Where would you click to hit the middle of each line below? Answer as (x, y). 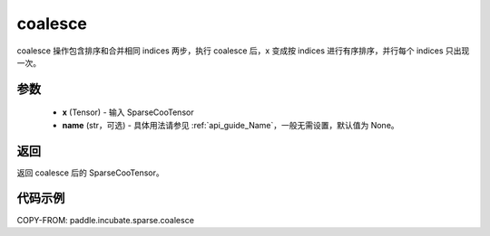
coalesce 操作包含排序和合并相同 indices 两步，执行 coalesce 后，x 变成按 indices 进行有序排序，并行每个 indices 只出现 (243, 51)
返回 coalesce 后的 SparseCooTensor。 (91, 173)
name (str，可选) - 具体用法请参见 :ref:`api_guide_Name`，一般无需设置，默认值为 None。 (230, 125)
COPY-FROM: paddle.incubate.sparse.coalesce (106, 220)
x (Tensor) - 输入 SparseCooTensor (128, 112)
